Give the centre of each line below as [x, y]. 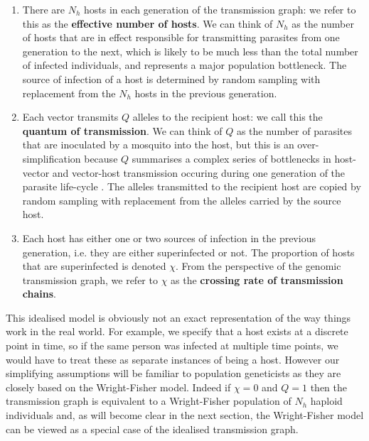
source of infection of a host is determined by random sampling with [171, 78]
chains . [39, 294]
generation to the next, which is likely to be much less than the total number [190, 51]
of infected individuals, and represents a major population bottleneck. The [184, 65]
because [101, 158]
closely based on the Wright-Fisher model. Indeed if [118, 387]
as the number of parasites [294, 130]
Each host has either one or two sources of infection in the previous [169, 238]
